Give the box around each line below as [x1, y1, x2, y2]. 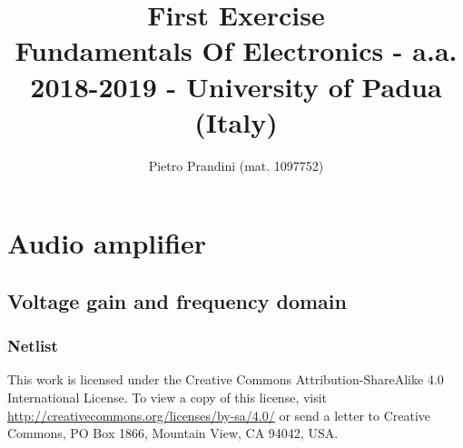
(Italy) [194, 103, 278, 140]
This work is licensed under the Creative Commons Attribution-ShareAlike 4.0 [7, 370, 444, 389]
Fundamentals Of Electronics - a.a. [15, 32, 458, 69]
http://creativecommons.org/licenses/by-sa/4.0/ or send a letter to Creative [7, 405, 431, 424]
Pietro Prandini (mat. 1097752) [148, 155, 324, 174]
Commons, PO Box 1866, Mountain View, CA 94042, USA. [7, 423, 339, 443]
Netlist [7, 334, 58, 357]
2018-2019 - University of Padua [30, 67, 442, 105]
